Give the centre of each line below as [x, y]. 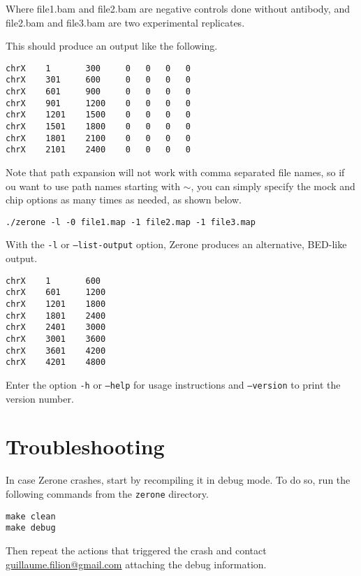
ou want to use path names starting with [93, 186]
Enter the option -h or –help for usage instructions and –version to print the [173, 384]
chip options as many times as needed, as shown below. [124, 200]
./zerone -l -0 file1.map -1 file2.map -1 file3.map [131, 222]
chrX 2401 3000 [56, 327]
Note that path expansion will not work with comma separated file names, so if [175, 172]
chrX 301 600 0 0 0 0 [98, 80]
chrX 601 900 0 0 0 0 [98, 92]
